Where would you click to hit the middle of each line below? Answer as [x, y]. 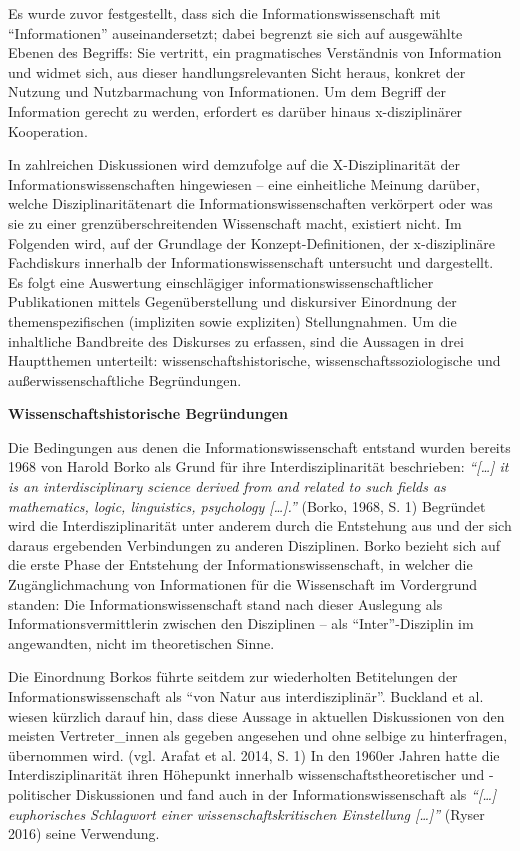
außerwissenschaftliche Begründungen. [125, 379]
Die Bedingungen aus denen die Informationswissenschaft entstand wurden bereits [259, 446]
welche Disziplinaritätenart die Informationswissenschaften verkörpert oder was [250, 203]
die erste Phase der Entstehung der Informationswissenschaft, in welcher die [240, 564]
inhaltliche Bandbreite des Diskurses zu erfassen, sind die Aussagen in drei [236, 340]
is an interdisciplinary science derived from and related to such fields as [227, 486]
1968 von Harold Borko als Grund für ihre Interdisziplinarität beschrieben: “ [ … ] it [258, 466]
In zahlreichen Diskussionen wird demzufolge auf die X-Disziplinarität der [234, 164]
